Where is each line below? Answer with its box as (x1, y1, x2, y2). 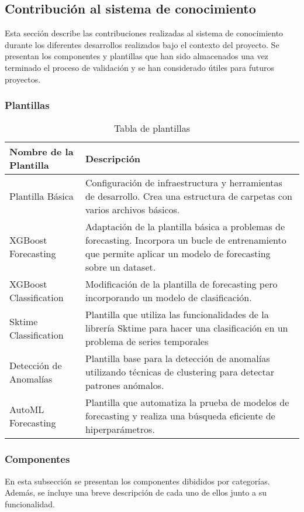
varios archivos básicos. (85, 203, 180, 217)
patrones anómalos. (85, 378, 164, 392)
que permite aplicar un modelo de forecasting (85, 247, 271, 261)
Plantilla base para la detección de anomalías (85, 351, 270, 366)
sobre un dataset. (85, 260, 156, 274)
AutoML (9, 402, 44, 416)
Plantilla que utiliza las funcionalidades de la (85, 308, 269, 322)
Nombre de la (9, 145, 74, 159)
